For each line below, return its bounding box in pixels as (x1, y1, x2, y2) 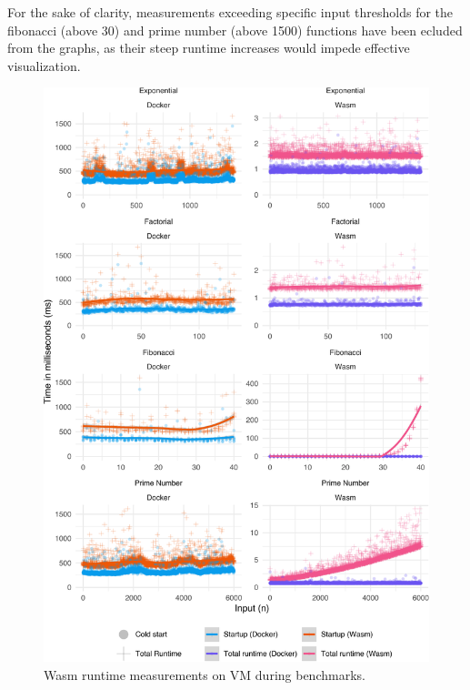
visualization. (7, 56, 81, 75)
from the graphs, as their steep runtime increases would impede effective (7, 38, 410, 57)
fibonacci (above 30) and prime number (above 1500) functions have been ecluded (7, 20, 463, 39)
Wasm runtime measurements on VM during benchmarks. (44, 665, 365, 685)
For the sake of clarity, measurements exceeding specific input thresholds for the (7, 3, 454, 21)
